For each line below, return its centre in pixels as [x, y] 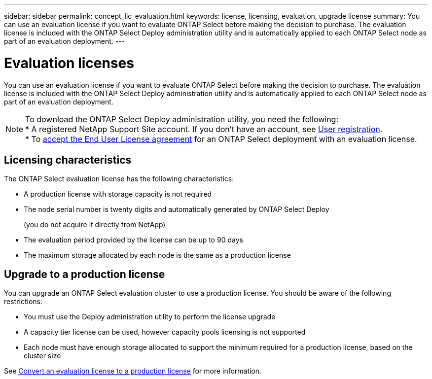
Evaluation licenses [69, 63]
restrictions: [23, 302]
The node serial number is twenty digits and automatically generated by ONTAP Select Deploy [177, 209]
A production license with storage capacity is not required [118, 194]
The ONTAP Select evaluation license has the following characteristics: [119, 179]
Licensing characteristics [68, 160]
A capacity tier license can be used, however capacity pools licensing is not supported [165, 332]
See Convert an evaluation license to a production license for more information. [133, 371]
